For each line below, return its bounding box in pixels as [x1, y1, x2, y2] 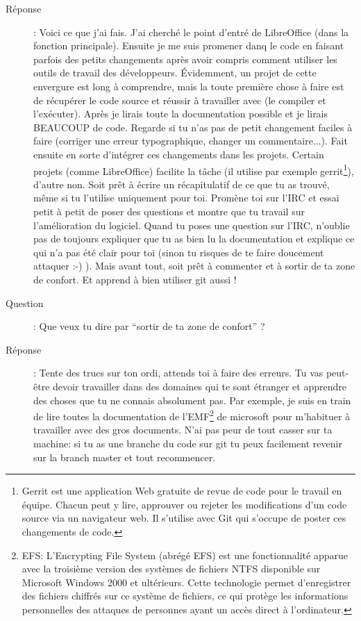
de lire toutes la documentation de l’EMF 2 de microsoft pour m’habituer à [33, 407, 351, 423]
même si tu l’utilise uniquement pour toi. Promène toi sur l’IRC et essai [33, 190, 339, 205]
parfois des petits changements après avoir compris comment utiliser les [33, 51, 337, 66]
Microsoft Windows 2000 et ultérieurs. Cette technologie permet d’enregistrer [22, 574, 351, 589]
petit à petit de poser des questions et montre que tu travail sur [33, 204, 305, 218]
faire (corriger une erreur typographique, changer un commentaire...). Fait [33, 133, 348, 148]
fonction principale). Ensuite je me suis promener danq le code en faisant [33, 38, 344, 53]
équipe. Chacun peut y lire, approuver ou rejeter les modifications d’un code [22, 497, 347, 511]
